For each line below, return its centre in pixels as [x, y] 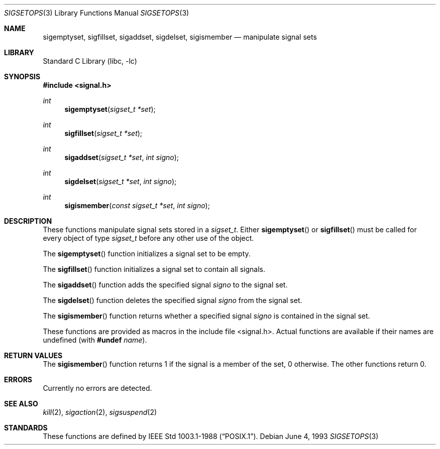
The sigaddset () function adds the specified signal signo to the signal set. [165, 285]
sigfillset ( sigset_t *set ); [103, 133]
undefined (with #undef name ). [95, 340]
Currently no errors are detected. [97, 388]
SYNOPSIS [22, 77]
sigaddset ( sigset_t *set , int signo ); [122, 157]
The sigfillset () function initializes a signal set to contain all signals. [154, 269]
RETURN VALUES [33, 355]
